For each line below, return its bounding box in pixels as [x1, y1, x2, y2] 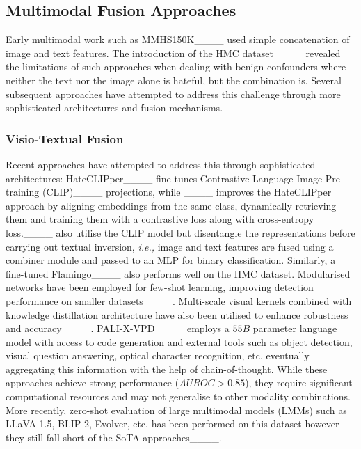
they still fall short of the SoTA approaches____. [6, 430, 222, 444]
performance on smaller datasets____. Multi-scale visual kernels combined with [6, 293, 352, 308]
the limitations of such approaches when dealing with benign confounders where [6, 59, 346, 74]
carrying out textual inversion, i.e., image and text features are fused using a [6, 239, 334, 253]
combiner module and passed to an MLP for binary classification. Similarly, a [6, 253, 336, 267]
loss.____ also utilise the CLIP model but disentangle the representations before [6, 225, 355, 239]
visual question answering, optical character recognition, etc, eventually [6, 348, 310, 363]
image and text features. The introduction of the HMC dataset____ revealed [6, 45, 341, 60]
